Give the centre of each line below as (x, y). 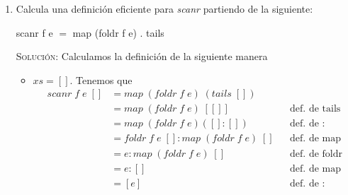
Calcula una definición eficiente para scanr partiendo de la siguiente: (164, 8)
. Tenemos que (101, 79)
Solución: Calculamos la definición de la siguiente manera (142, 56)
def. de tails (315, 109)
